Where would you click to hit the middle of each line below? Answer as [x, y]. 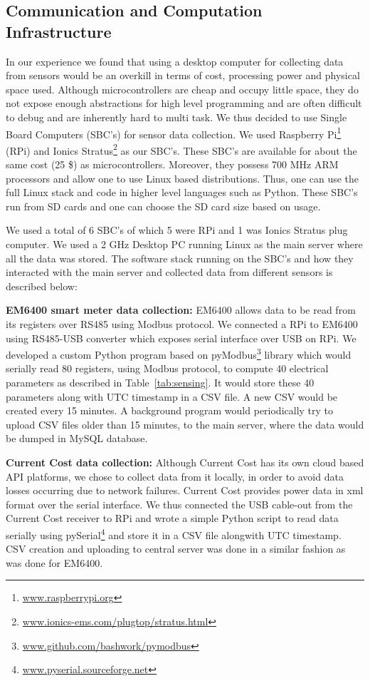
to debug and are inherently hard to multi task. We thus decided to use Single [176, 117]
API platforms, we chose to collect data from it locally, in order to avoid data [175, 476]
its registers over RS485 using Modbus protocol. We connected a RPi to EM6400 [182, 324]
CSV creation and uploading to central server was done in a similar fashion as [176, 549]
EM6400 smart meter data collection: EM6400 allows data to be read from [181, 310]
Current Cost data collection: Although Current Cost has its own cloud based [185, 462]
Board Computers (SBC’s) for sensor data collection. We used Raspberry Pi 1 [174, 133]
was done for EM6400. [54, 562]
